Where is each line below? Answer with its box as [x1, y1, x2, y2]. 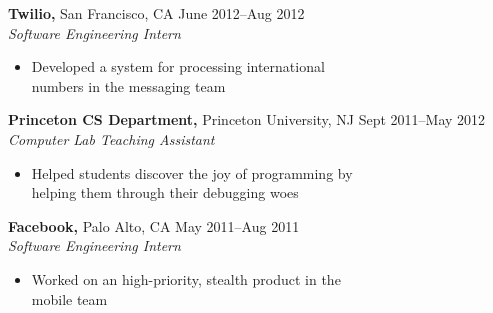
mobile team [31, 288, 108, 309]
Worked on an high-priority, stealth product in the [31, 268, 341, 289]
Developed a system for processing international [31, 56, 325, 77]
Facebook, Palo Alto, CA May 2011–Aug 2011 [8, 215, 300, 236]
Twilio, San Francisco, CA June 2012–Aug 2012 [8, 3, 305, 23]
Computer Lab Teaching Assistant [8, 128, 215, 149]
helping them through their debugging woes [31, 182, 299, 203]
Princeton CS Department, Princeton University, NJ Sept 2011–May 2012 [8, 109, 486, 130]
